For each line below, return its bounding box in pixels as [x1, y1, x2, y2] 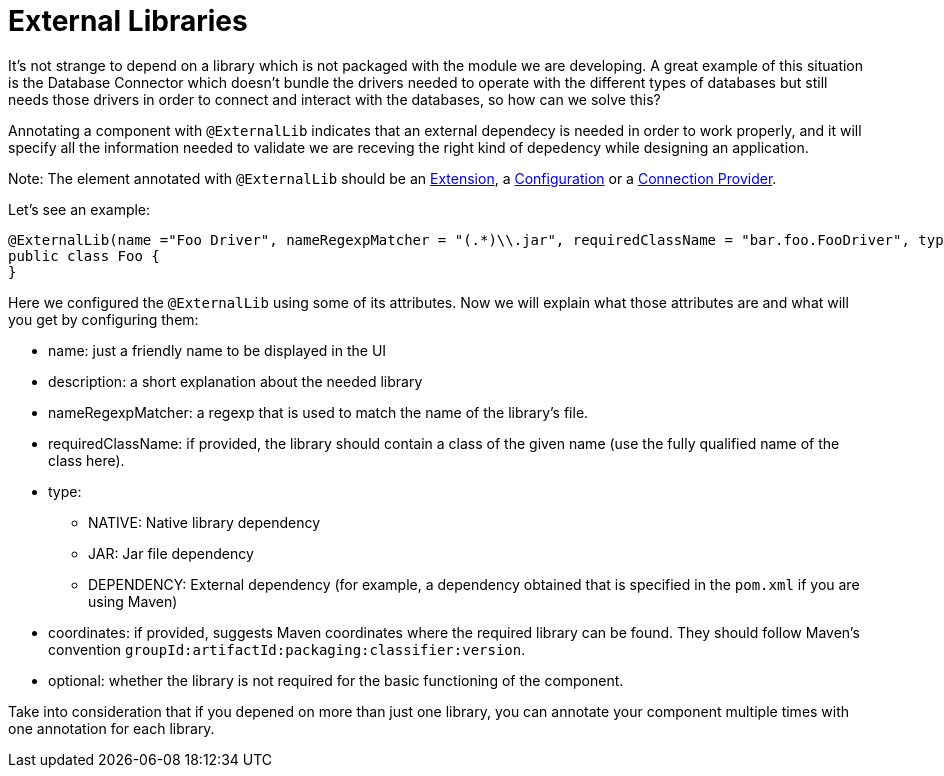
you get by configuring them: [8, 310, 199, 328]
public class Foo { [8, 247, 160, 264]
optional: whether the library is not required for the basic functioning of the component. [48, 671, 624, 689]
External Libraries [8, 4, 248, 38]
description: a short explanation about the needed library [48, 372, 423, 390]
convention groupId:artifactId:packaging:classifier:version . [48, 640, 526, 658]
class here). [48, 451, 125, 469]
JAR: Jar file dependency [88, 544, 254, 562]
